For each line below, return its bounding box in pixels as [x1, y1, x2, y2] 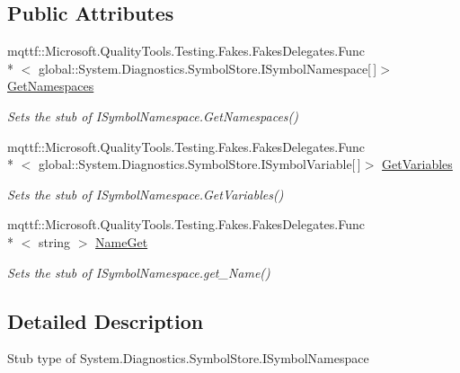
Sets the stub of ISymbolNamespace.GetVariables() [7, 184, 284, 203]
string [38, 232, 71, 251]
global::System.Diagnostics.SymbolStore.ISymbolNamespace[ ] [38, 58, 377, 77]
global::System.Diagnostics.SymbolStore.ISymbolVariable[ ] [38, 155, 361, 173]
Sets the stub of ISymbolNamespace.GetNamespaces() [7, 106, 299, 125]
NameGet [95, 232, 148, 251]
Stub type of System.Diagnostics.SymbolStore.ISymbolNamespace [7, 349, 369, 368]
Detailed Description [7, 306, 204, 334]
